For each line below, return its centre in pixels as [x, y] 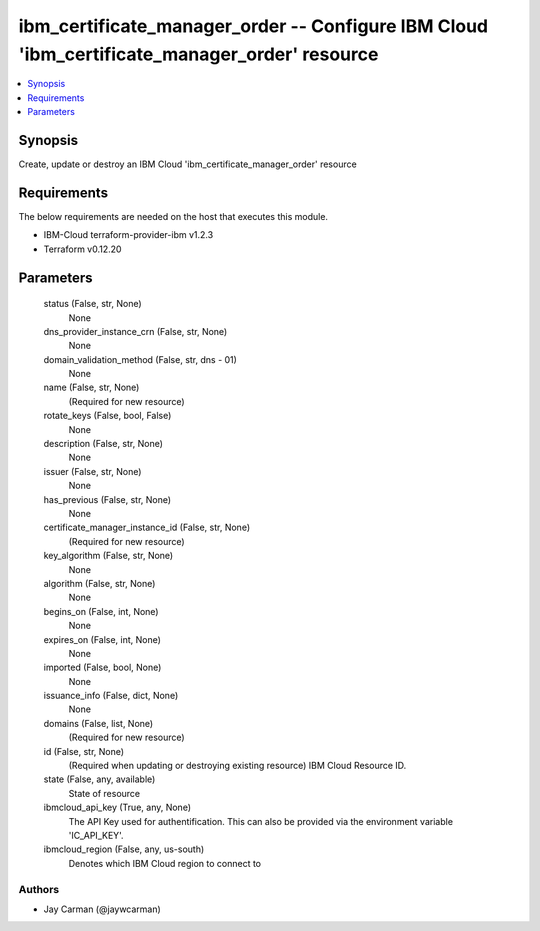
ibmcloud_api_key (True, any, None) [117, 807]
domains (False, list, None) [98, 723]
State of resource [104, 793]
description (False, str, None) [103, 444]
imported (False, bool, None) [102, 667]
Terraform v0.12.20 [82, 249]
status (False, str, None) [92, 304]
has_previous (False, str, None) [107, 499]
